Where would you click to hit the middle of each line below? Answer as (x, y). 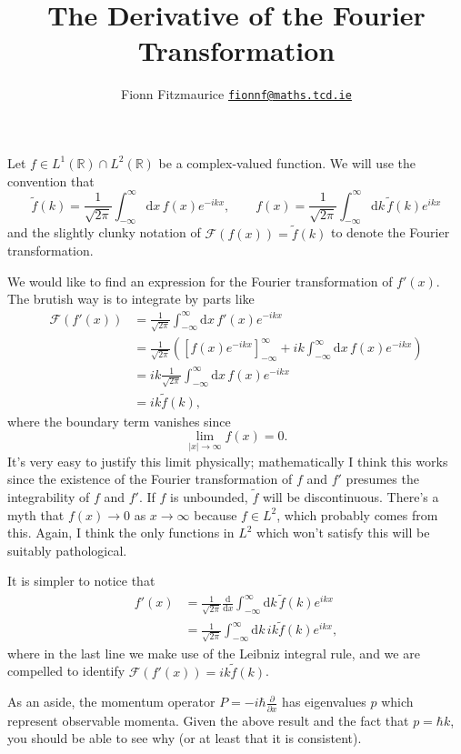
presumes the (382, 479)
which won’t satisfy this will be (343, 533)
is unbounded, (209, 497)
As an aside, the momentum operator (111, 702)
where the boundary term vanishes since (119, 421)
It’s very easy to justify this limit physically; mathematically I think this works (228, 461)
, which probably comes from (357, 514)
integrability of (49, 497)
